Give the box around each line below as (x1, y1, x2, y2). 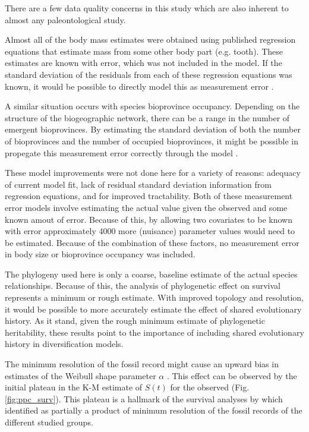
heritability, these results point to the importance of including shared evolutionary (5, 326, 304, 338)
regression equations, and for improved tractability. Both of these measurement (5, 190, 293, 202)
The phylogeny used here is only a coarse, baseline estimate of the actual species (5, 267, 298, 280)
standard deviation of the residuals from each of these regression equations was (5, 68, 292, 80)
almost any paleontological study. (5, 13, 126, 26)
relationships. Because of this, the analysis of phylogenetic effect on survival (5, 279, 280, 292)
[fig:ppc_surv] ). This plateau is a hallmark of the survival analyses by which (5, 392, 283, 405)
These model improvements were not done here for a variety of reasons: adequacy (5, 166, 301, 179)
